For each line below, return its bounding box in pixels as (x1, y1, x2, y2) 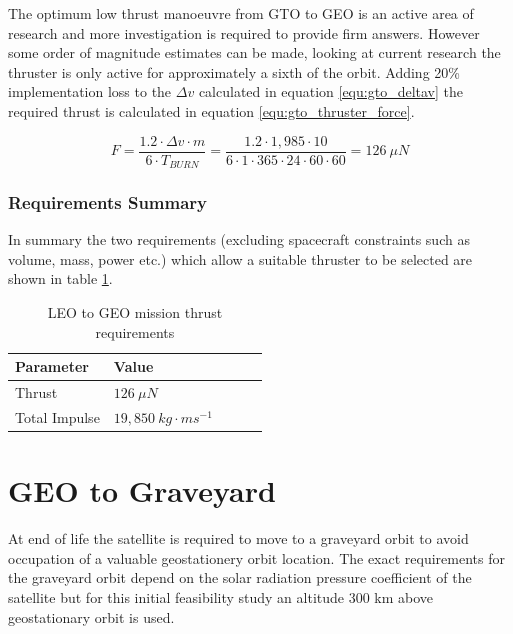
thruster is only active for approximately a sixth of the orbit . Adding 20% (8, 61, 460, 82)
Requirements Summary (8, 190, 208, 214)
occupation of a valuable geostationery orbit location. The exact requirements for (8, 547, 505, 568)
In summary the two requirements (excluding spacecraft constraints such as (8, 229, 470, 250)
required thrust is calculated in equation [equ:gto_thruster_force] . (8, 100, 415, 121)
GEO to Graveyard (8, 470, 276, 511)
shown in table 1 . (8, 268, 113, 289)
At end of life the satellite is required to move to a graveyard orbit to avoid (8, 528, 469, 549)
